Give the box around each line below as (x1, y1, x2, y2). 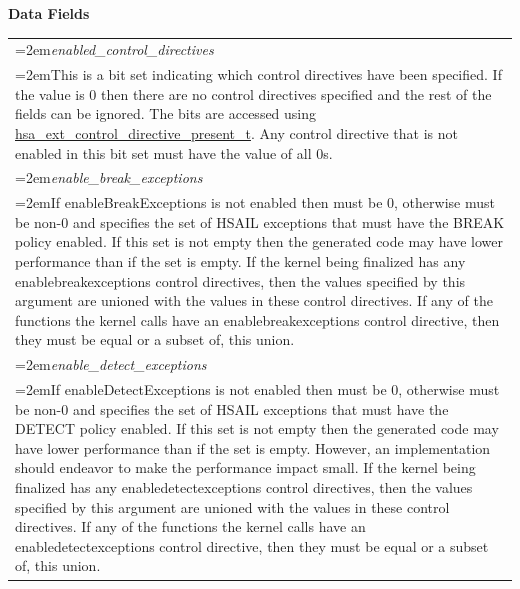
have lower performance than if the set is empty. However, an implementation (15, 437, 491, 458)
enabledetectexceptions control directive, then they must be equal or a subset (15, 535, 489, 556)
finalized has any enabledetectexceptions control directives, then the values (15, 477, 473, 498)
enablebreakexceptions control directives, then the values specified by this (15, 270, 466, 291)
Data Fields (8, 3, 90, 23)
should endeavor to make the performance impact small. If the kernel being (15, 457, 476, 478)
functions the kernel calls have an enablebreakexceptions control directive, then (15, 309, 500, 330)
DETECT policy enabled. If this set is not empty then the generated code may (15, 418, 499, 439)
